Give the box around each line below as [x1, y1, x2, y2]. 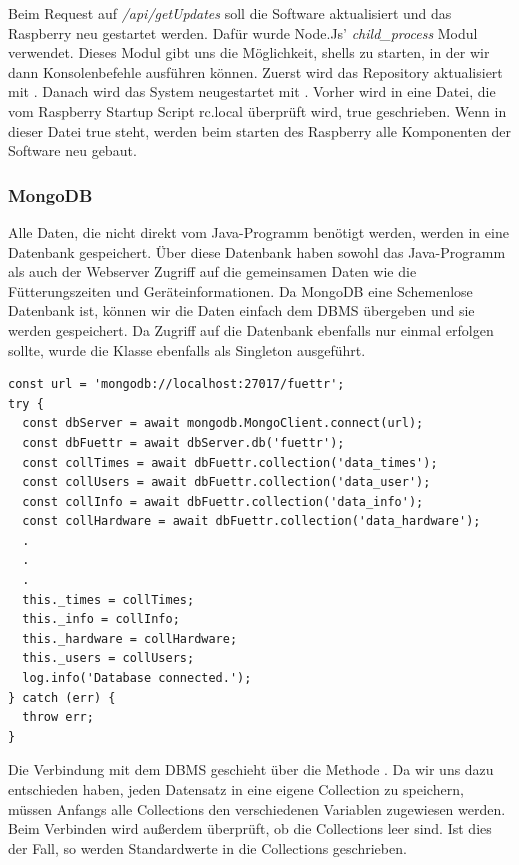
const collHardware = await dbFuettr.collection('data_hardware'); [22, 514, 481, 529]
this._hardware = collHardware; [22, 631, 238, 646]
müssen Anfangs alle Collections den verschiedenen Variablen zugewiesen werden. [8, 798, 506, 819]
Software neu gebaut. [8, 140, 137, 161]
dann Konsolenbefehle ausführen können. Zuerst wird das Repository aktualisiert [8, 61, 503, 82]
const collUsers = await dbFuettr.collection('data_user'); [22, 475, 431, 490]
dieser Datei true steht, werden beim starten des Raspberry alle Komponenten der [8, 120, 512, 141]
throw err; [22, 710, 94, 725]
